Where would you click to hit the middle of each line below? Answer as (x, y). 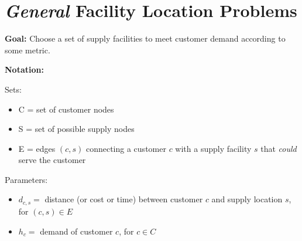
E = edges (37, 148)
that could (279, 148)
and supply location (247, 199)
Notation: (24, 69)
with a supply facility (213, 148)
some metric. (28, 50)
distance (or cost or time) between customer (124, 199)
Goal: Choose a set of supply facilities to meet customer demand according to (145, 38)
